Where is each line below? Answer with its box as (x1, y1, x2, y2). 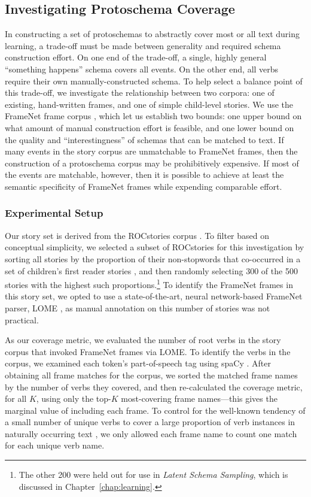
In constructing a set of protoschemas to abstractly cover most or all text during (5, 28, 300, 40)
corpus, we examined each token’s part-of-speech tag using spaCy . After (5, 357, 271, 369)
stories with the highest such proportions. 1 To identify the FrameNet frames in (5, 277, 293, 290)
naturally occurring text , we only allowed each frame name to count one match (5, 427, 297, 440)
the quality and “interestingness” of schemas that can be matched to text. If (5, 133, 284, 146)
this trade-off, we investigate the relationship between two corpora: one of (5, 86, 275, 99)
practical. (5, 313, 39, 326)
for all (5, 392, 27, 405)
